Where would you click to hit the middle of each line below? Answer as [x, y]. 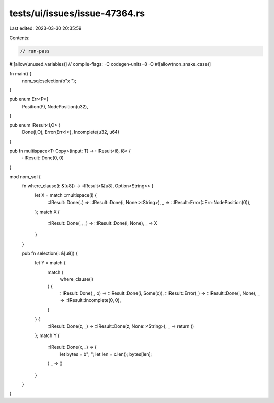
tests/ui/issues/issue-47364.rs [77, 13]
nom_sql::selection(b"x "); [49, 81]
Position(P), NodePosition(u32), [55, 106]
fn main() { [21, 74]
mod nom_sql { [25, 176]
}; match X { [47, 212]
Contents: [20, 38]
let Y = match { [50, 263]
